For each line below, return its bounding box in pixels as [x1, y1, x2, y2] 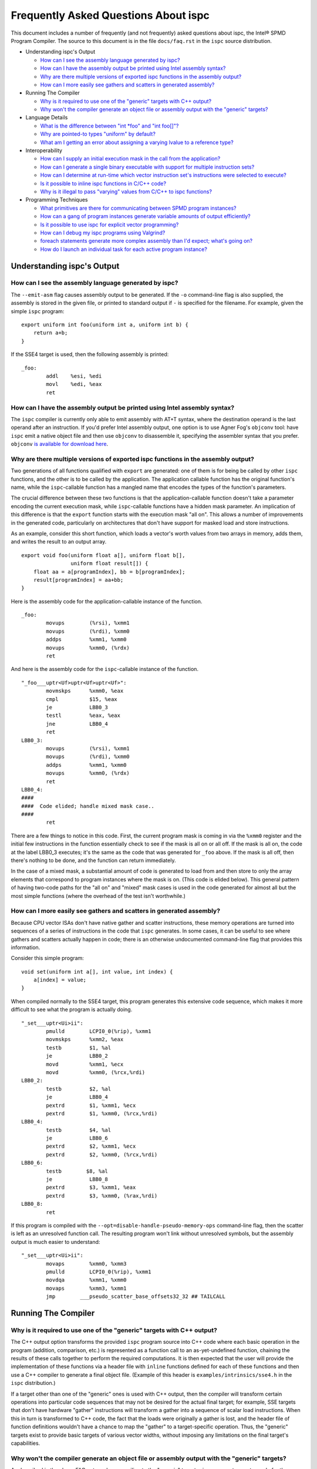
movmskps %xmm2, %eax [46, 1036, 124, 1043]
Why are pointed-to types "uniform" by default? [40, 130, 156, 137]
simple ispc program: [11, 307, 65, 314]
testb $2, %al [46, 1085, 112, 1092]
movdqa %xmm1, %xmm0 [46, 1277, 127, 1283]
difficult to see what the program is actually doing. [11, 1006, 133, 1013]
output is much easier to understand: [11, 1238, 100, 1245]
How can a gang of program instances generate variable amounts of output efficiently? [40, 213, 251, 220]
